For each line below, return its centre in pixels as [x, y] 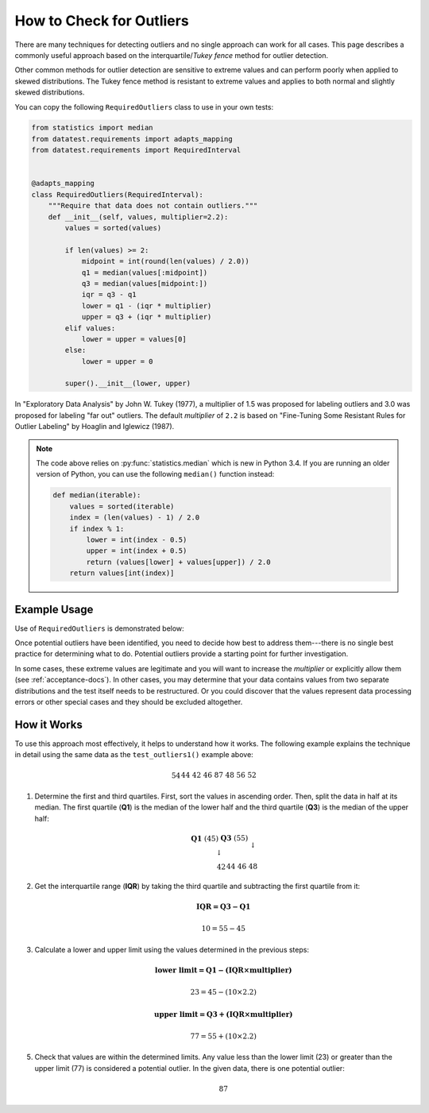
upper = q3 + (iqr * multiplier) [147, 317]
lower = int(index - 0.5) [137, 539]
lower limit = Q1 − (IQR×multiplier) [224, 970]
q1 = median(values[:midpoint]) [145, 272]
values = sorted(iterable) [122, 506]
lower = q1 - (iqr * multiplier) [147, 305]
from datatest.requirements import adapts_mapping [132, 139]
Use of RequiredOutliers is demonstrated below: [99, 628]
